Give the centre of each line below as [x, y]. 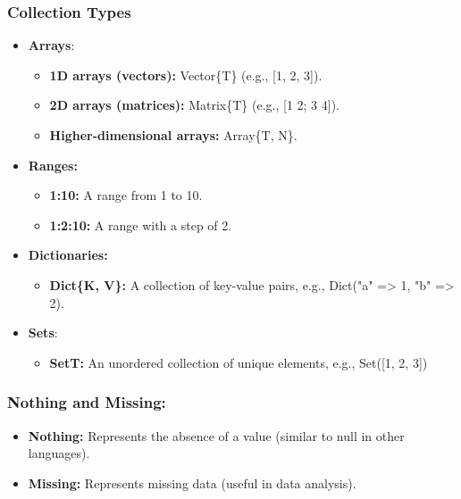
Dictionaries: [68, 255]
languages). [59, 453]
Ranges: [53, 165]
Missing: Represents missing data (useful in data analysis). [192, 482]
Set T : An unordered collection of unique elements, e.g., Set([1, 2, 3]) [239, 362]
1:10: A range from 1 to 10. [126, 195]
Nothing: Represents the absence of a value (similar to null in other [216, 435]
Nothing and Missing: [87, 402]
